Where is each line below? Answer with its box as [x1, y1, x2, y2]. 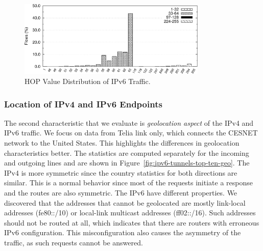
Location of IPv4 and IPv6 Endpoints [4, 97, 162, 110]
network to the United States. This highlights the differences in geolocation [4, 137, 240, 148]
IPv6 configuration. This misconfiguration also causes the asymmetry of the [4, 227, 241, 238]
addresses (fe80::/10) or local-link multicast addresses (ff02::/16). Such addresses [4, 207, 256, 218]
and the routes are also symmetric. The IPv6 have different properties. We [4, 187, 237, 198]
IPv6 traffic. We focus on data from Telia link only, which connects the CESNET [4, 127, 258, 138]
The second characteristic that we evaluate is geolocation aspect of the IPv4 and [4, 117, 254, 128]
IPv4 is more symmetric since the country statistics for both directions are [4, 167, 237, 178]
